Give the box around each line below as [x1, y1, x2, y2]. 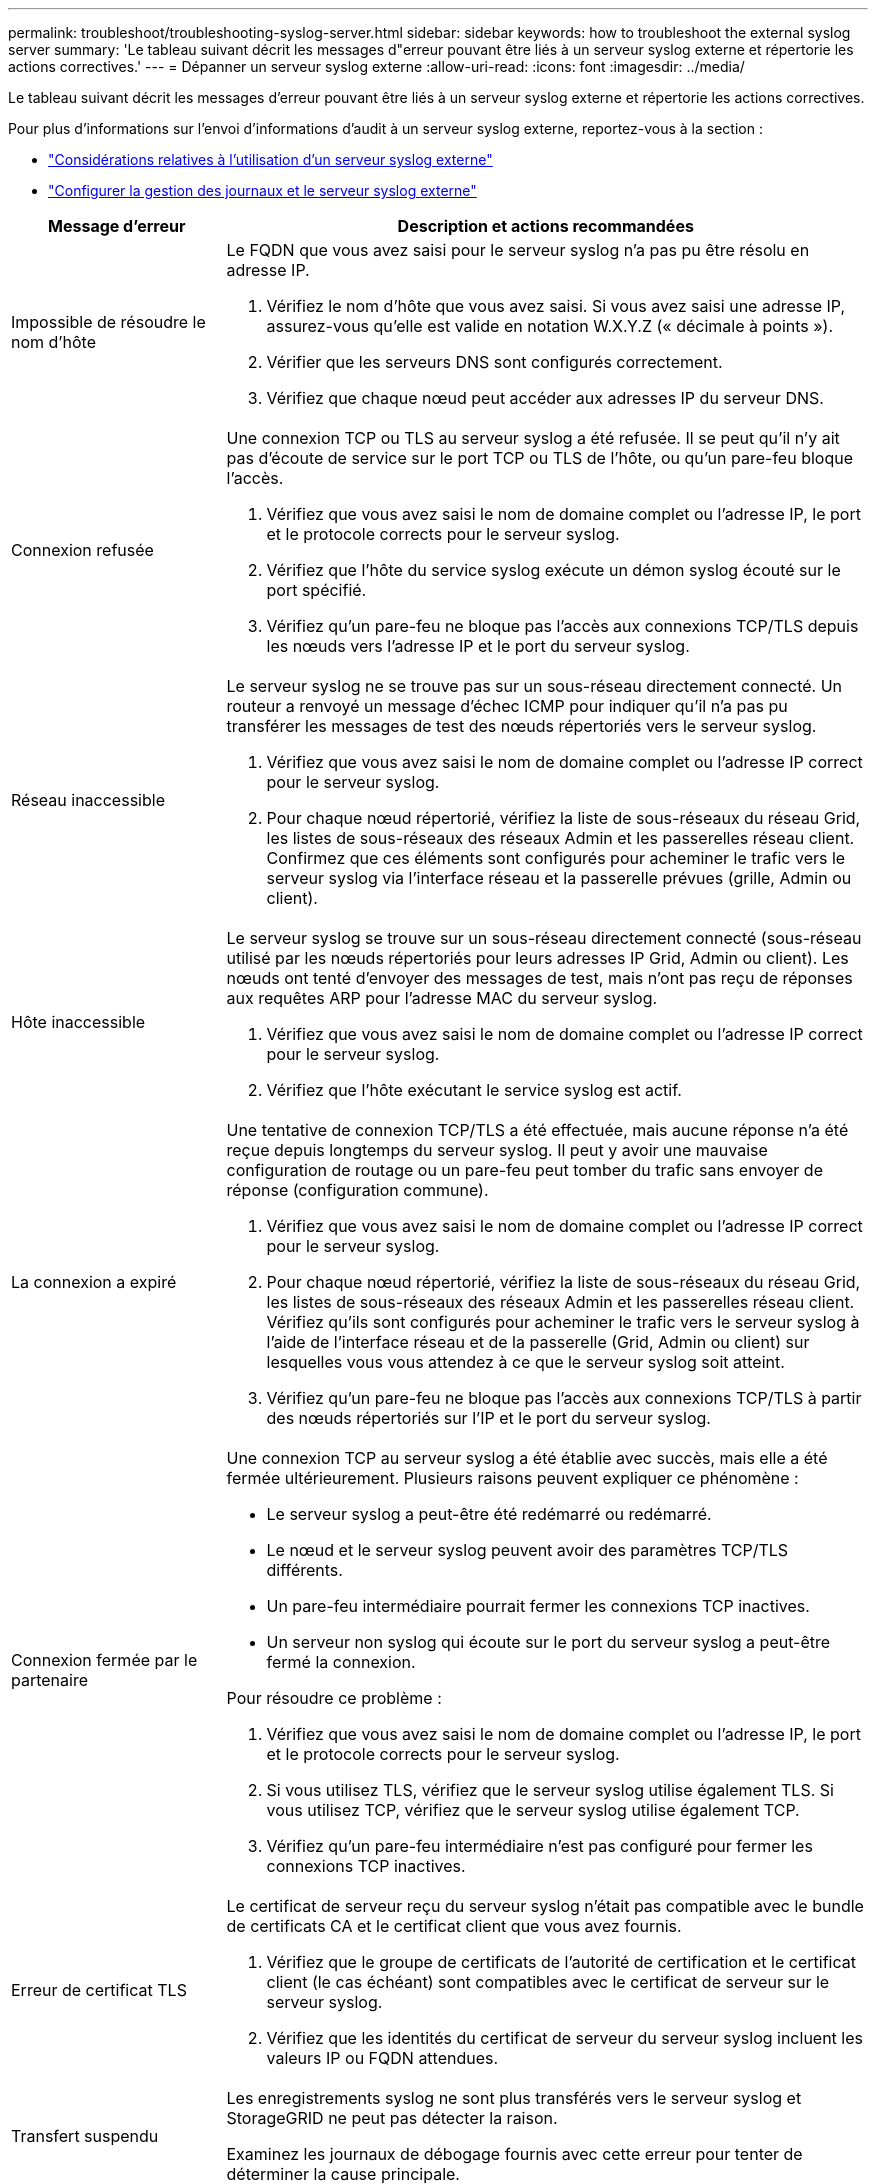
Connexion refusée [11, 540, 154, 560]
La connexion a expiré [11, 1272, 177, 1292]
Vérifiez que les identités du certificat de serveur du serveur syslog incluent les [266, 2028, 863, 2048]
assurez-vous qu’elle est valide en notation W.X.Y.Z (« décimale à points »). [266, 316, 833, 336]
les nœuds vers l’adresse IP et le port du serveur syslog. [266, 636, 690, 656]
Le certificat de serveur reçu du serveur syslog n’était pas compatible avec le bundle [226, 1896, 864, 1916]
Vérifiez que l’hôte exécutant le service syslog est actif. [266, 1080, 682, 1100]
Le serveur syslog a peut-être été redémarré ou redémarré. [266, 1504, 712, 1524]
